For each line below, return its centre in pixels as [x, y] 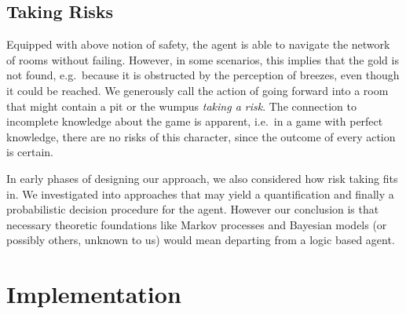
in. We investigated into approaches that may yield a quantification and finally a [200, 194]
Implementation [94, 294]
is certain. [30, 152]
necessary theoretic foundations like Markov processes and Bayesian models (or [197, 224]
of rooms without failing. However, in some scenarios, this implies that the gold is [203, 59]
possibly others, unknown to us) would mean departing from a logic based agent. [201, 240]
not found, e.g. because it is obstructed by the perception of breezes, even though [203, 75]
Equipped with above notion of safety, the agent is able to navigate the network [198, 44]
